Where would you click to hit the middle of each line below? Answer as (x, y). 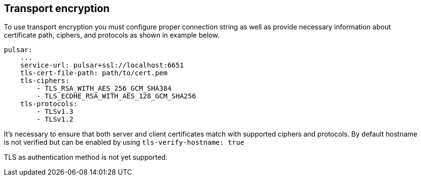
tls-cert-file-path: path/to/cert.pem (94, 73)
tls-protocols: (49, 104)
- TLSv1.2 (55, 119)
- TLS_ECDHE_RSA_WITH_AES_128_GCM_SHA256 (116, 96)
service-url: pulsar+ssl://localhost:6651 (102, 65)
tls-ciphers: (45, 81)
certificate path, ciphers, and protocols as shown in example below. (112, 35)
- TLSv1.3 (55, 112)
